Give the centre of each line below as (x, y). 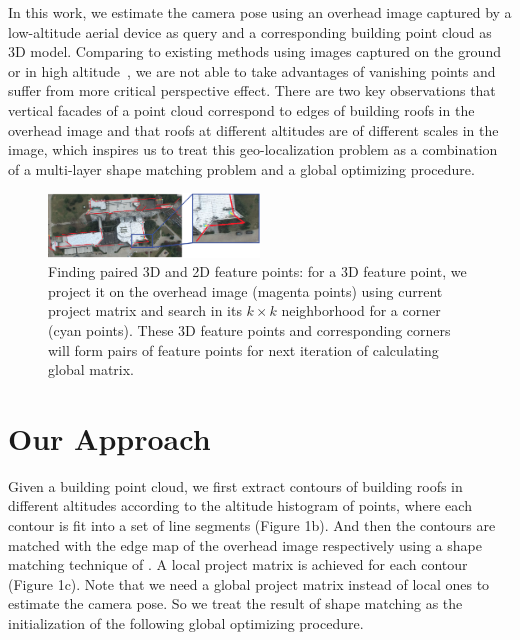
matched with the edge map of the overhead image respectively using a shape (245, 544)
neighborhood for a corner (361, 310)
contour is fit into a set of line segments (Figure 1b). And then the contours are (252, 525)
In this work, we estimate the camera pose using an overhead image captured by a (260, 12)
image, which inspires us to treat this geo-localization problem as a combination (253, 149)
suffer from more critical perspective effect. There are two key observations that (252, 90)
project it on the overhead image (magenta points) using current (245, 290)
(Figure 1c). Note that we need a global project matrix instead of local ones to (249, 583)
